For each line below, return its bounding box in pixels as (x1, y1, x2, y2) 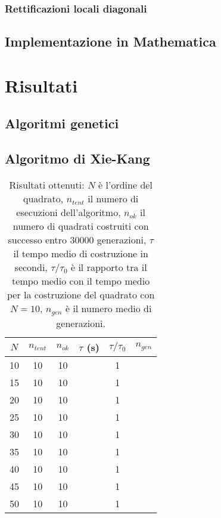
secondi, (14, 260, 48, 274)
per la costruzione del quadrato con (7, 287, 155, 301)
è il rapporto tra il (70, 260, 147, 274)
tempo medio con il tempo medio (12, 273, 150, 288)
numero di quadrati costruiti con (13, 218, 149, 233)
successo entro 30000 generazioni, (8, 232, 147, 246)
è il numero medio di (65, 301, 152, 315)
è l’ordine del (98, 177, 152, 192)
